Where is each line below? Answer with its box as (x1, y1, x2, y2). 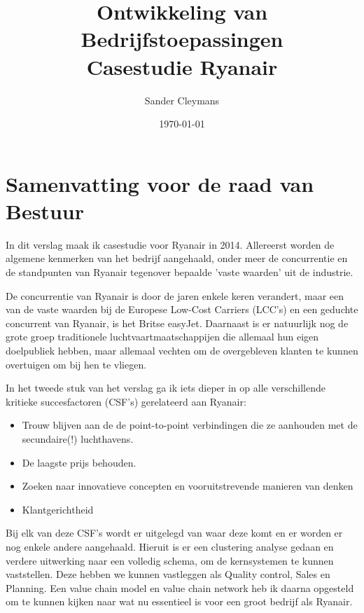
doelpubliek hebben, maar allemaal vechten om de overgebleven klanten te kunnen (6, 343, 358, 357)
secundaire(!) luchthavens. (22, 431, 134, 446)
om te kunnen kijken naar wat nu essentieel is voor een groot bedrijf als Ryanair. (6, 594, 353, 609)
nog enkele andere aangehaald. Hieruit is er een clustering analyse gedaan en (6, 539, 334, 553)
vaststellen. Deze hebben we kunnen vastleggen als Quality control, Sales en (6, 567, 330, 581)
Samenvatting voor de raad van (6, 169, 314, 198)
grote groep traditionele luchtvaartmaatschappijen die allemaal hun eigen (6, 329, 319, 344)
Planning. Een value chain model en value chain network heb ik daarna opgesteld (6, 580, 354, 595)
